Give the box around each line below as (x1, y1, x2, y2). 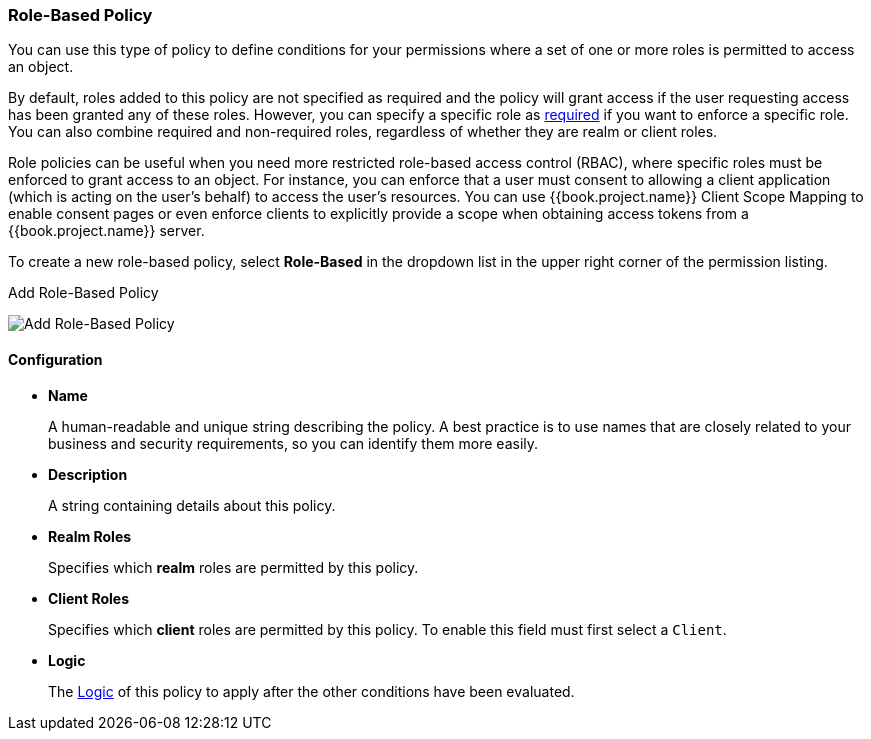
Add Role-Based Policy (8, 284, 159, 302)
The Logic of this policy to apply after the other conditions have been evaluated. (48, 682, 575, 700)
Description (48, 465, 128, 483)
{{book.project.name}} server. (8, 222, 205, 240)
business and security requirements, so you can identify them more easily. (48, 434, 539, 452)
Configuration (8, 350, 103, 368)
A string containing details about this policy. (48, 496, 336, 514)
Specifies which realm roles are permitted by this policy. (48, 558, 419, 576)
